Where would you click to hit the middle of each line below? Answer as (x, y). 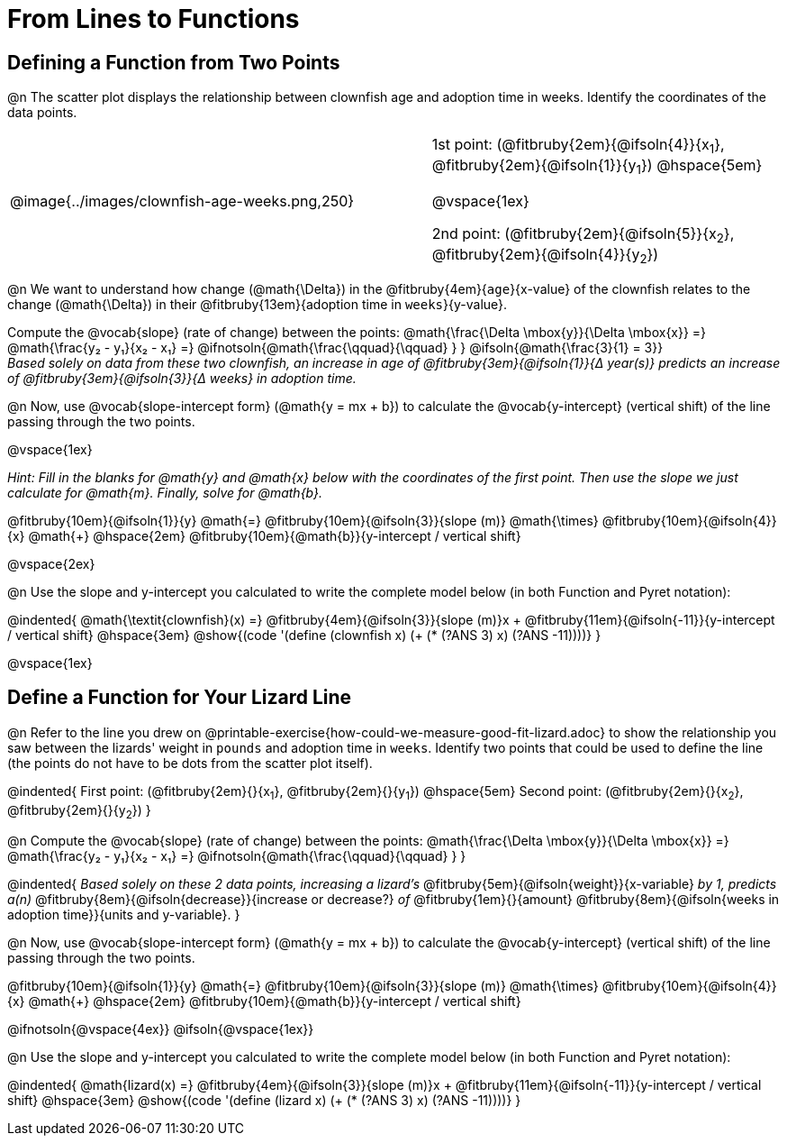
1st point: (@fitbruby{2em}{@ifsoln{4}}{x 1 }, (578, 146)
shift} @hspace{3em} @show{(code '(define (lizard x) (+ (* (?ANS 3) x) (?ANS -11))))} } (264, 1101)
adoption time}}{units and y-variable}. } (124, 915)
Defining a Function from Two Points (174, 62)
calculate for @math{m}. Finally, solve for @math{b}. (165, 492)
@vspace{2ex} (51, 563)
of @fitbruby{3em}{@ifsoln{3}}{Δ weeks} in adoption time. (182, 378)
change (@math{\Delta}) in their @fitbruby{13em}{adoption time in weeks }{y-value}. (258, 304)
